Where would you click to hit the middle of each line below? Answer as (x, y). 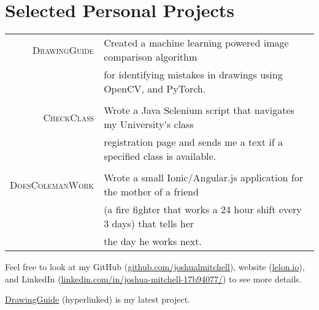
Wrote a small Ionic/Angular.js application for (203, 178)
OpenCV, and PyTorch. (155, 89)
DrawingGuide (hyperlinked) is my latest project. (98, 299)
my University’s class (149, 124)
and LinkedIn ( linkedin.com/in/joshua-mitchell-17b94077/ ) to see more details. (153, 278)
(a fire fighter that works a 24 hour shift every (203, 210)
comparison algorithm (151, 57)
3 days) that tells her (149, 224)
